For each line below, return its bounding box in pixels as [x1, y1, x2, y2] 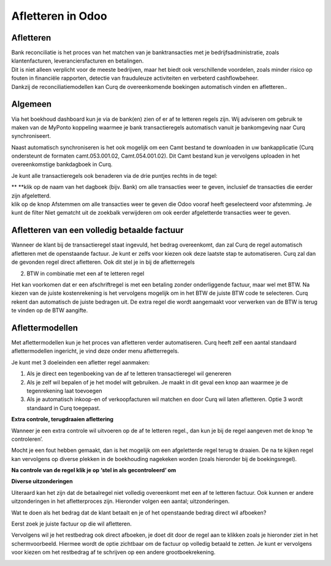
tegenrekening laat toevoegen [26, 387, 102, 394]
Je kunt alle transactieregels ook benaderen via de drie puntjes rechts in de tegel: [11, 172, 218, 179]
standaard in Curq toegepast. [26, 404, 101, 411]
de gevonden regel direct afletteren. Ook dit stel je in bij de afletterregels [11, 258, 196, 266]
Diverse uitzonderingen [11, 478, 73, 485]
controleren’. [11, 435, 43, 443]
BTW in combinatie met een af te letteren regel [26, 270, 145, 277]
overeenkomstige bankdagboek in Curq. [11, 161, 113, 168]
